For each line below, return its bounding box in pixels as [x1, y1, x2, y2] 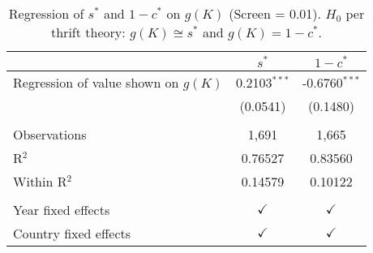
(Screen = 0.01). [229, 4, 322, 23]
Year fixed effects [13, 199, 110, 219]
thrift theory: [51, 23, 126, 41]
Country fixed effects [13, 223, 131, 242]
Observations [13, 124, 87, 144]
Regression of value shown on [13, 72, 179, 92]
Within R [13, 171, 67, 191]
